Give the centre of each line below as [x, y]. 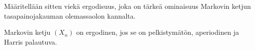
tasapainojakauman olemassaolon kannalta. [70, 15]
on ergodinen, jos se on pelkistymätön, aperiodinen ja [158, 32]
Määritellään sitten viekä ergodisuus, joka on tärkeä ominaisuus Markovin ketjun [127, 6]
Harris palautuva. [31, 41]
